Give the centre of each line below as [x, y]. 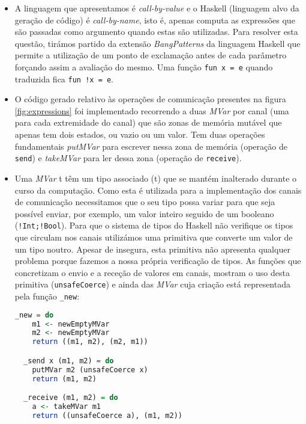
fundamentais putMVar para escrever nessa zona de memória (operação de [151, 146]
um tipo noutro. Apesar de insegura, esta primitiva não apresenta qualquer [152, 249]
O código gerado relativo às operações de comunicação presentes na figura [150, 99]
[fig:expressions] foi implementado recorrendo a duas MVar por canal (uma [152, 110]
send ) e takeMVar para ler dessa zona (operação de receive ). [128, 158]
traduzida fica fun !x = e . [64, 78]
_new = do [34, 315]
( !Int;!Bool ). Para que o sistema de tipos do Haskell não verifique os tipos [154, 225]
